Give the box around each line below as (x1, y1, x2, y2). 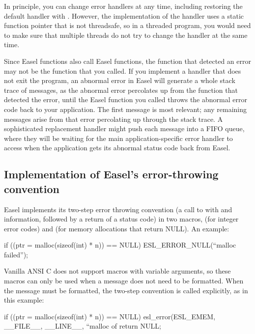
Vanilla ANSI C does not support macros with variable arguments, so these (4, 266, 231, 276)
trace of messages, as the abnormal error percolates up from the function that (4, 84, 238, 95)
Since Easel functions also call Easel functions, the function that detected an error (4, 56, 251, 66)
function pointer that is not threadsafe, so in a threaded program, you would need (4, 20, 251, 30)
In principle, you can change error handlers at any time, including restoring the (4, 1, 243, 11)
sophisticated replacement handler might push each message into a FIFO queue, (4, 123, 245, 134)
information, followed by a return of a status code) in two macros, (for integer (4, 214, 239, 224)
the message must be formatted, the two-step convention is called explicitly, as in (4, 285, 248, 295)
